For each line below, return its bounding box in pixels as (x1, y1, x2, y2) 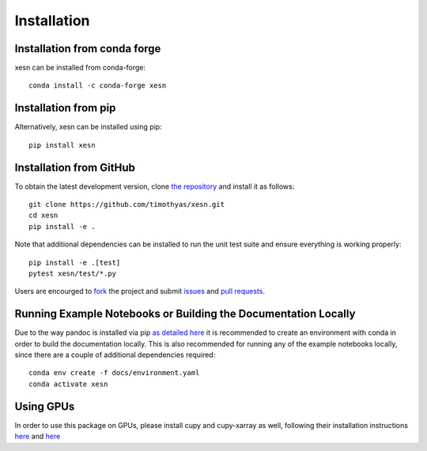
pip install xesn (28, 141, 96, 149)
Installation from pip (14, 101, 116, 115)
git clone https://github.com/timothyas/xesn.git (28, 200, 225, 209)
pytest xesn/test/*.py (28, 269, 117, 278)
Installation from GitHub (14, 160, 136, 174)
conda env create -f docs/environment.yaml (28, 368, 200, 378)
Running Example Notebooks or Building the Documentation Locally (14, 307, 356, 321)
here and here (14, 431, 61, 442)
